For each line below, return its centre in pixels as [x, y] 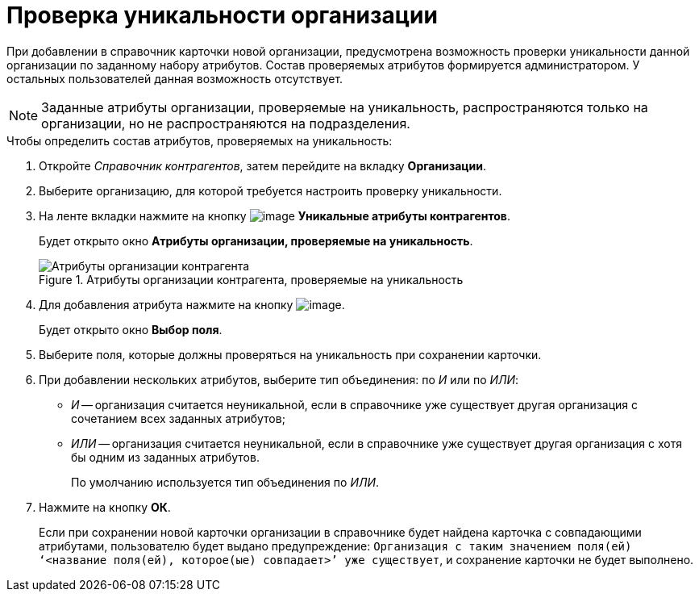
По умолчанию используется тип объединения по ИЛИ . [225, 482]
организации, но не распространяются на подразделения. [226, 123]
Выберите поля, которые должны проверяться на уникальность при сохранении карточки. [290, 354]
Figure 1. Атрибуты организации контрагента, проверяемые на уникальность [251, 279]
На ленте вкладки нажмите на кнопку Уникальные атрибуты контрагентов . [275, 215]
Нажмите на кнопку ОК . [105, 507]
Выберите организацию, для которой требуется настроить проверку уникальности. [270, 190]
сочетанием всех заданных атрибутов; [178, 418]
